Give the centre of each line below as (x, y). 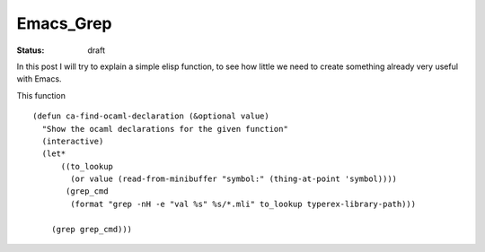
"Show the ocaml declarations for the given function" (165, 129)
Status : (31, 50)
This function (41, 95)
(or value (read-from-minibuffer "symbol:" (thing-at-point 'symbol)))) (234, 179)
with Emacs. (39, 79)
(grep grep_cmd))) (92, 229)
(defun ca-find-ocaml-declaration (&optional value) (151, 116)
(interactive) (73, 141)
